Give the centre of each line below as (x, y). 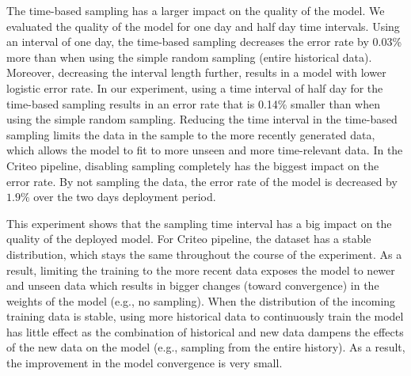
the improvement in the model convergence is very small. (145, 363)
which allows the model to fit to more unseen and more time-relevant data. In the (205, 150)
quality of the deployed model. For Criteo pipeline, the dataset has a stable (189, 239)
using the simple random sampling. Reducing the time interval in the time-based (202, 119)
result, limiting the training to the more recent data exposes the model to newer (201, 270)
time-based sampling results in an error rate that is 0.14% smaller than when (194, 103)
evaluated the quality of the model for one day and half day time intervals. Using (203, 26)
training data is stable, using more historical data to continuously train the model (205, 316)
